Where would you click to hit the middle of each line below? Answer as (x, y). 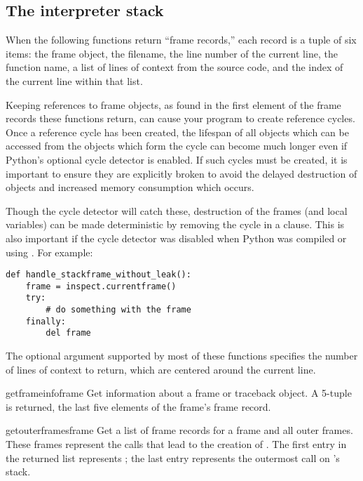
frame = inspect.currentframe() (101, 286)
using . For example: (49, 252)
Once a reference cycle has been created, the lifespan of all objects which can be (177, 132)
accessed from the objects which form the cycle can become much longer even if (177, 146)
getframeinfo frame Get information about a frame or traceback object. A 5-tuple (179, 393)
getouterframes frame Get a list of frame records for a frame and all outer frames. (179, 430)
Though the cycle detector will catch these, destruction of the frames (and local (177, 210)
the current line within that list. (74, 80)
